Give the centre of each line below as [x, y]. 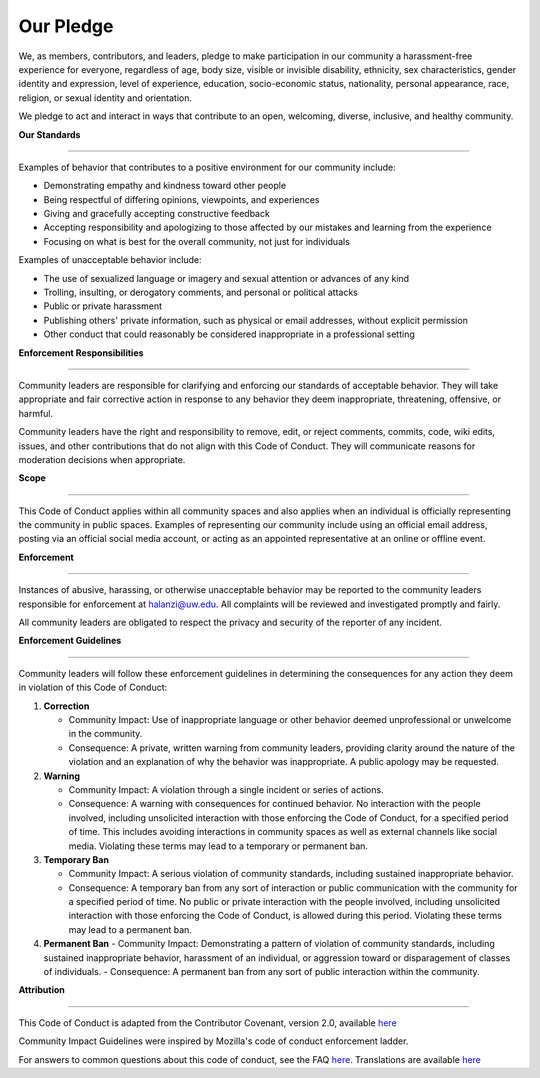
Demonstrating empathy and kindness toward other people [165, 186]
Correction [66, 706]
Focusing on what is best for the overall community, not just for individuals [196, 241]
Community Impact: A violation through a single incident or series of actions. [226, 789]
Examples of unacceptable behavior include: [110, 260]
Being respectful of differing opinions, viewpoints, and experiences [181, 199]
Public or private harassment [103, 306]
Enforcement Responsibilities [81, 352]
